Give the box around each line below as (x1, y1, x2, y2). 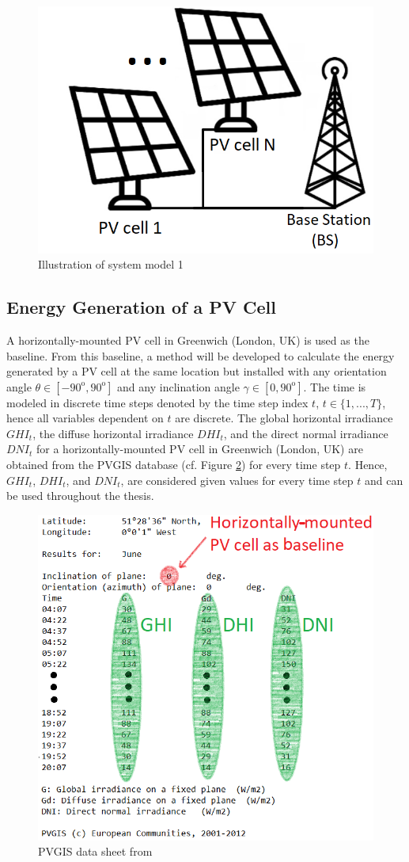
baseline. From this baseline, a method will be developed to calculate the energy (6, 347, 395, 364)
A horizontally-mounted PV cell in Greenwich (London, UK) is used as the (6, 331, 369, 348)
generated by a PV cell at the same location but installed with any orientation (6, 363, 387, 380)
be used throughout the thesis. (6, 487, 154, 504)
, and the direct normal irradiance (223, 425, 388, 441)
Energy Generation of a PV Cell (6, 295, 277, 319)
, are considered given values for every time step (120, 471, 354, 488)
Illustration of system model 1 (38, 256, 184, 273)
